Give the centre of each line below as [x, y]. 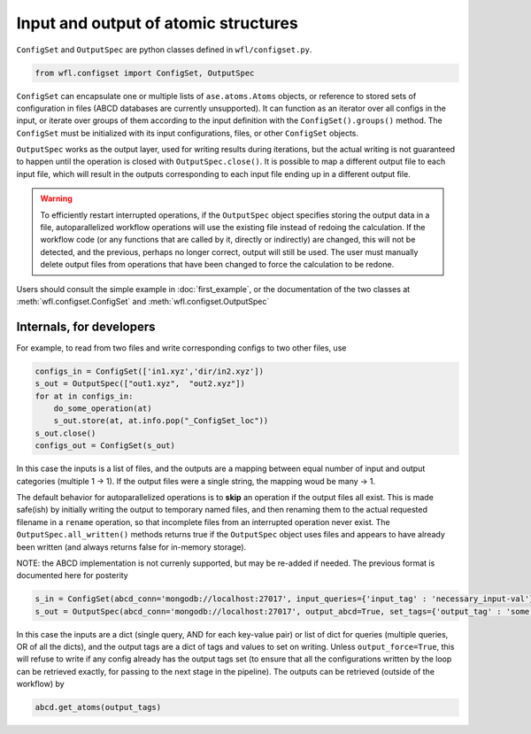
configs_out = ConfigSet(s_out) [105, 446]
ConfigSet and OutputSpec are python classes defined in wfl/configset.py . [164, 50]
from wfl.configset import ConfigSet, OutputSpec [145, 73]
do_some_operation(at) [103, 409]
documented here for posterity [72, 576]
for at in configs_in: [84, 396]
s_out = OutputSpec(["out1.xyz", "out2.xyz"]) [140, 384]
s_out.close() [65, 433]
